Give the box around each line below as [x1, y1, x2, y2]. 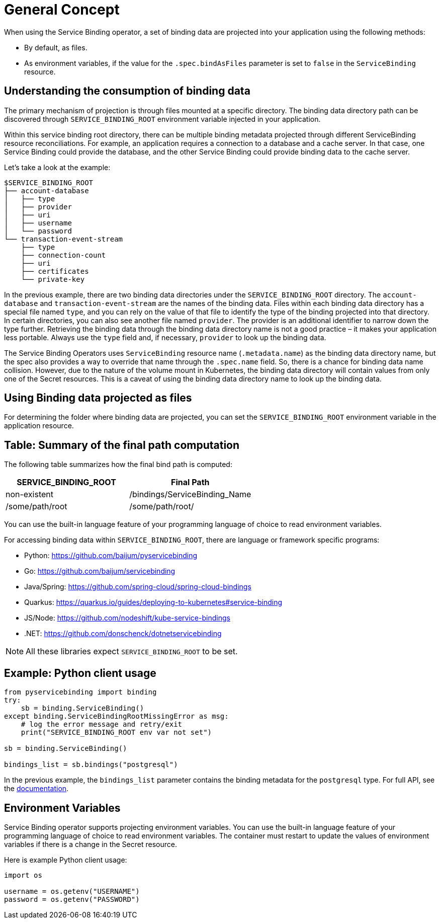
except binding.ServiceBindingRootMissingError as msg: [4, 712, 229, 721]
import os [4, 871, 42, 879]
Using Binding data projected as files [4, 392, 192, 405]
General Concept [4, 1, 120, 18]
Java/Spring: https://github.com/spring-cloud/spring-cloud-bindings [24, 582, 251, 591]
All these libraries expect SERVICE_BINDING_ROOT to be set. [26, 646, 238, 657]
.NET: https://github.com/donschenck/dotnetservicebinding [24, 629, 222, 638]
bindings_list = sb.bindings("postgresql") [4, 760, 178, 769]
